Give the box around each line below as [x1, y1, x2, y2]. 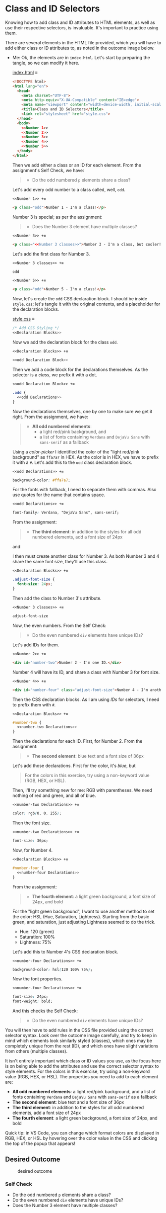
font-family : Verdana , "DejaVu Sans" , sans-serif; [12, 510, 119, 515]
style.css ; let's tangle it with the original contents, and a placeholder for [12, 301, 161, 307]
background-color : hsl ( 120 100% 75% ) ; [12, 967, 93, 972]
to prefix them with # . [12, 701, 56, 707]
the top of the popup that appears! [5, 1140, 76, 1146]
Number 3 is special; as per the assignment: [12, 214, 103, 220]
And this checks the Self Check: [12, 1008, 78, 1014]
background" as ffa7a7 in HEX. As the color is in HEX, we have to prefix [12, 454, 159, 460]
